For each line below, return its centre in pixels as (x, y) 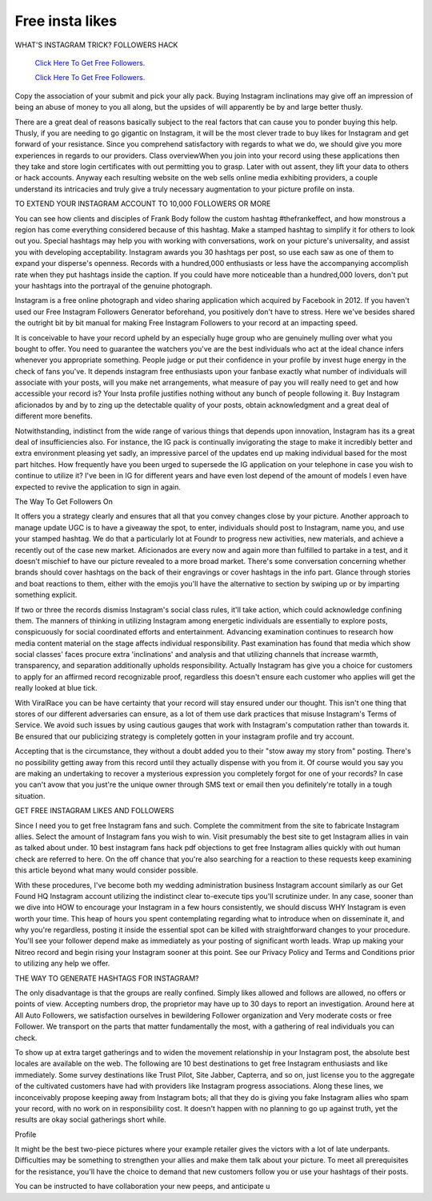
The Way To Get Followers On (64, 502)
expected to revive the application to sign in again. (98, 487)
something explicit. (46, 595)
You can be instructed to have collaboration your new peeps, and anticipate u (142, 1187)
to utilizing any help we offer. (62, 963)
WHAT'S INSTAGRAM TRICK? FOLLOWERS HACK (96, 45)
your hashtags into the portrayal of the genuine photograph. (114, 285)
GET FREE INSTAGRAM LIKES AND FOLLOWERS (94, 811)
